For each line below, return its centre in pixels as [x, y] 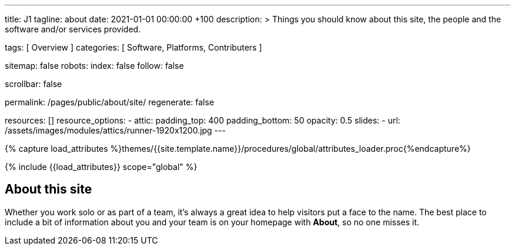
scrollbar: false [34, 84]
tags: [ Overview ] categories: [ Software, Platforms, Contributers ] [133, 47]
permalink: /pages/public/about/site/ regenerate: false [110, 102]
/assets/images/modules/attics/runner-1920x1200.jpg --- [115, 130]
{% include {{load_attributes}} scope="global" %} [101, 167]
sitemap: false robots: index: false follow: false [94, 66]
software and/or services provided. [73, 29]
